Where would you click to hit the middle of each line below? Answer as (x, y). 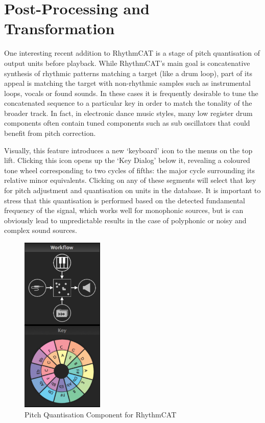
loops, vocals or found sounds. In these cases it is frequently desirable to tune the (131, 93)
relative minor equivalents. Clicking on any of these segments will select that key (130, 180)
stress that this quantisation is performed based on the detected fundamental (125, 200)
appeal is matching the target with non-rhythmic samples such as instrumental (127, 83)
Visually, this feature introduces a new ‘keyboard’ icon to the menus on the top (128, 150)
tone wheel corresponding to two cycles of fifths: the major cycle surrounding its (129, 170)
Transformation (59, 28)
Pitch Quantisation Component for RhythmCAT (101, 414)
